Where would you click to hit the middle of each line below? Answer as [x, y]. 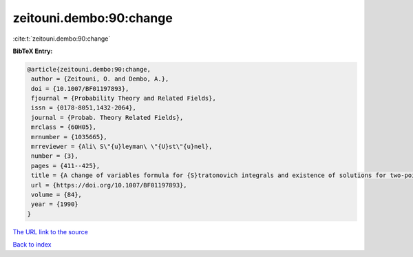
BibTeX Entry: [33, 51]
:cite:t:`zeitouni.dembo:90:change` [62, 39]
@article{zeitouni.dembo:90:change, [89, 69]
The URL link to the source [51, 232]
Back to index [32, 245]
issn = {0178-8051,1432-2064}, [84, 108]
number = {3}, [55, 156]
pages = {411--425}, [66, 166]
